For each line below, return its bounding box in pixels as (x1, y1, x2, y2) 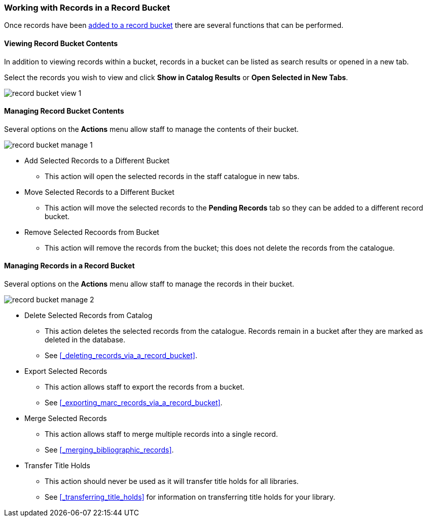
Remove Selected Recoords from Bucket (24, 227, 159, 236)
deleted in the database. (45, 335, 126, 344)
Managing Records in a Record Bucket (4, 261, 135, 270)
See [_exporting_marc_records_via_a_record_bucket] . (45, 398, 223, 407)
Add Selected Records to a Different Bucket (24, 156, 170, 165)
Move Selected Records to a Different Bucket (24, 187, 174, 196)
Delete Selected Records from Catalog (24, 311, 153, 320)
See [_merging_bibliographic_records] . (45, 445, 174, 455)
